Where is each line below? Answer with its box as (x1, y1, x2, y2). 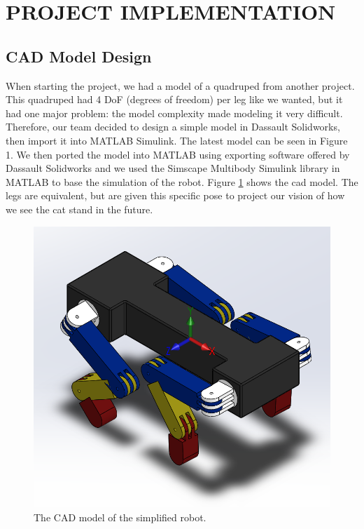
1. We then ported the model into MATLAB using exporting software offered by (6, 147, 350, 161)
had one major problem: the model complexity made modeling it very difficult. (6, 105, 343, 120)
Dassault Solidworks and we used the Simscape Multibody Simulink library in (6, 161, 340, 175)
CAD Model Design (6, 45, 152, 67)
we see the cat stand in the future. (6, 201, 153, 216)
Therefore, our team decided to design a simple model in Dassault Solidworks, (6, 119, 340, 134)
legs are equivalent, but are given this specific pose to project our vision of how (6, 188, 345, 203)
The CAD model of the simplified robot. (34, 509, 206, 524)
